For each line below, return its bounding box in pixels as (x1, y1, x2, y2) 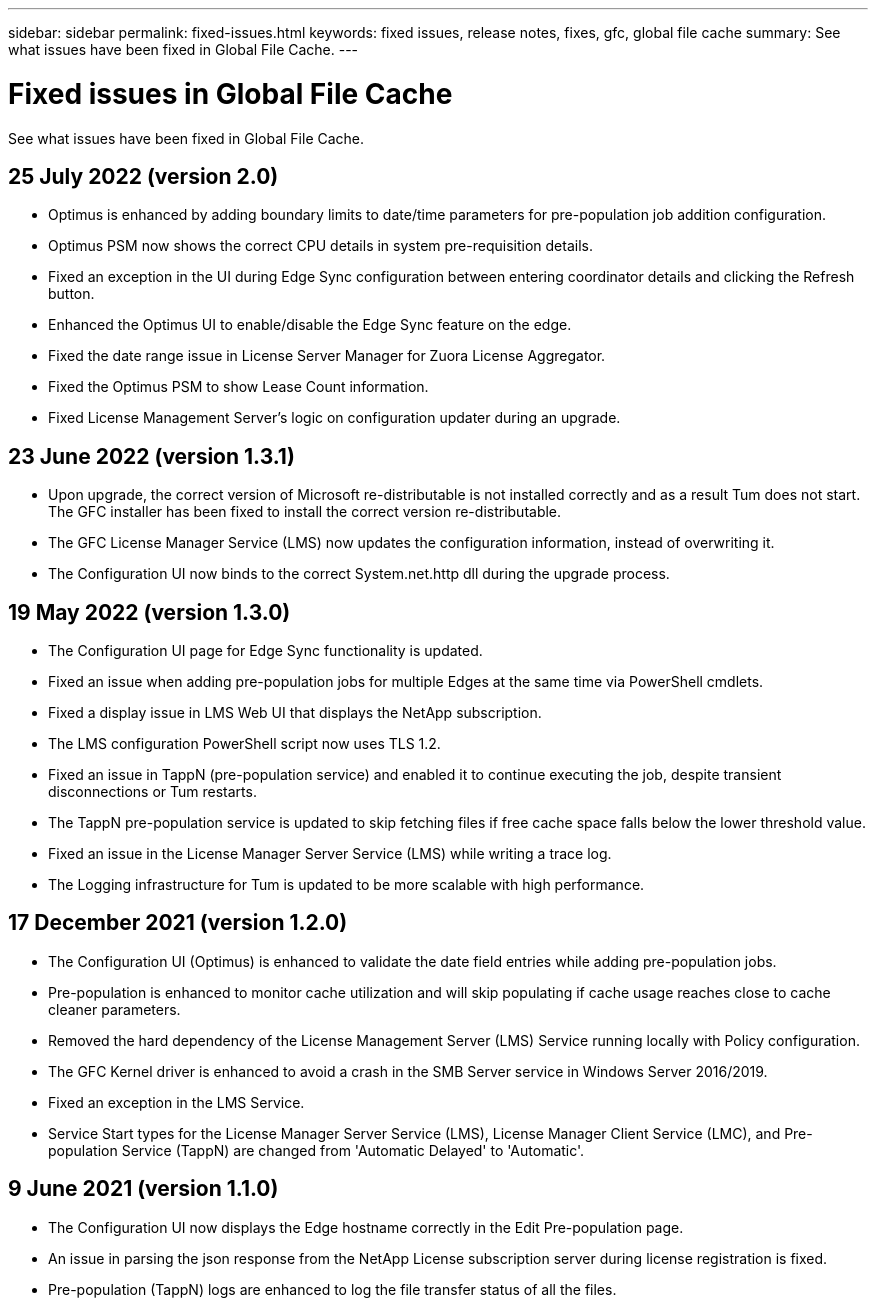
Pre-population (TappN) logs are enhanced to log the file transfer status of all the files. (48, 1280, 617, 1298)
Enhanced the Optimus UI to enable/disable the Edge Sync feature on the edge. (48, 316, 572, 334)
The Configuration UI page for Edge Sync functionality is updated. (48, 642, 483, 660)
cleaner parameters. (48, 1000, 181, 1018)
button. (48, 285, 95, 303)
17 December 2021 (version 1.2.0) (8, 910, 348, 936)
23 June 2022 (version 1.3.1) (8, 443, 295, 469)
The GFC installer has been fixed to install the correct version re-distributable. (48, 503, 562, 521)
